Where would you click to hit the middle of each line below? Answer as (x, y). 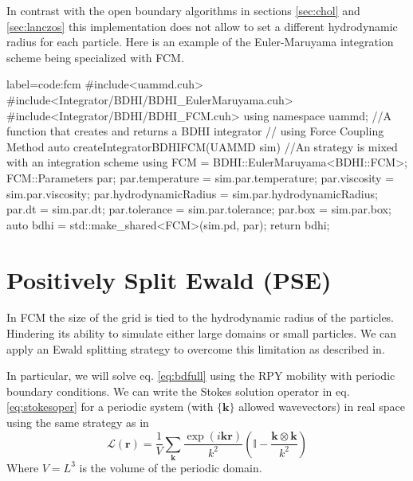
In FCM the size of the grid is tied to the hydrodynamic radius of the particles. (201, 317)
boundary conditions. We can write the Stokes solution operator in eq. (178, 391)
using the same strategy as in (78, 422)
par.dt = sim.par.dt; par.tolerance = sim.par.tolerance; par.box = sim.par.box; (199, 209)
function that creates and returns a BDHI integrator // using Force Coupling (195, 131)
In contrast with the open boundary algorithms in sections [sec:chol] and (183, 10)
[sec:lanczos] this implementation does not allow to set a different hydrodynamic (202, 26)
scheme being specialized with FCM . (95, 57)
